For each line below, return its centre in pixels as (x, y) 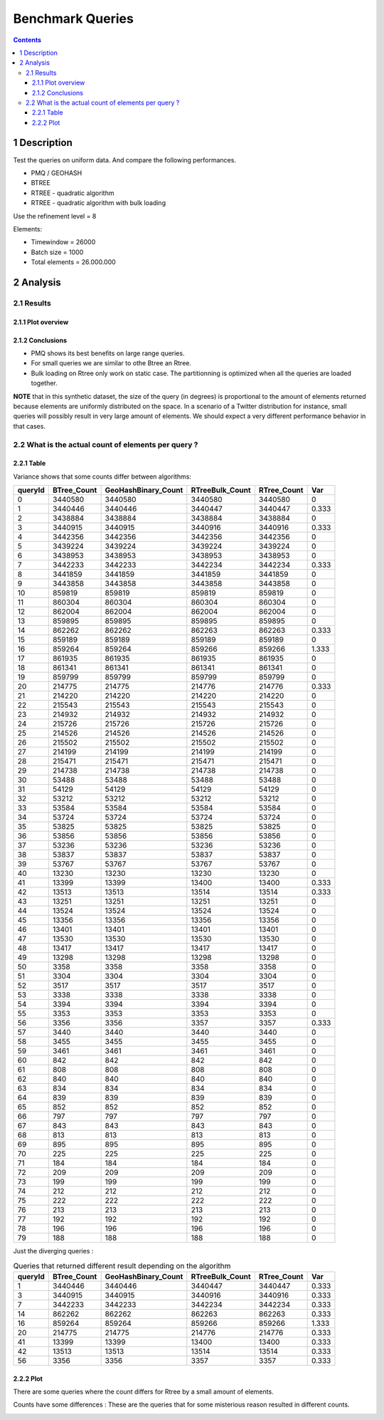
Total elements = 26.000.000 (74, 262)
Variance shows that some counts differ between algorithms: (102, 476)
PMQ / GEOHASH (57, 173)
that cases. (30, 426)
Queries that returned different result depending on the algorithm (122, 1265)
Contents (27, 40)
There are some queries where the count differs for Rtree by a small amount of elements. (143, 1392)
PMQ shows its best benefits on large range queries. (108, 353)
